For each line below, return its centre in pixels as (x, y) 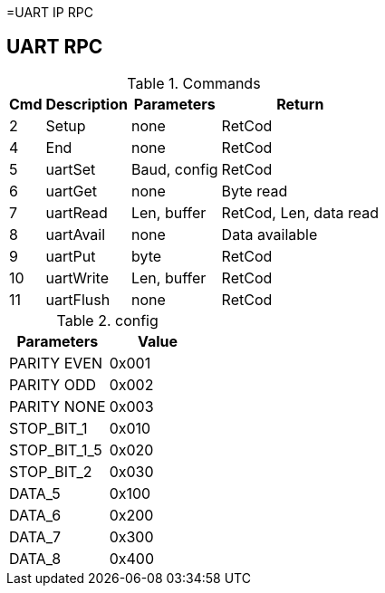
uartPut (71, 256)
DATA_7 (35, 536)
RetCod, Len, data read (300, 212)
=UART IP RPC (50, 12)
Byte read (255, 191)
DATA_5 (35, 493)
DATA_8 (35, 558)
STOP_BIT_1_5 (56, 450)
